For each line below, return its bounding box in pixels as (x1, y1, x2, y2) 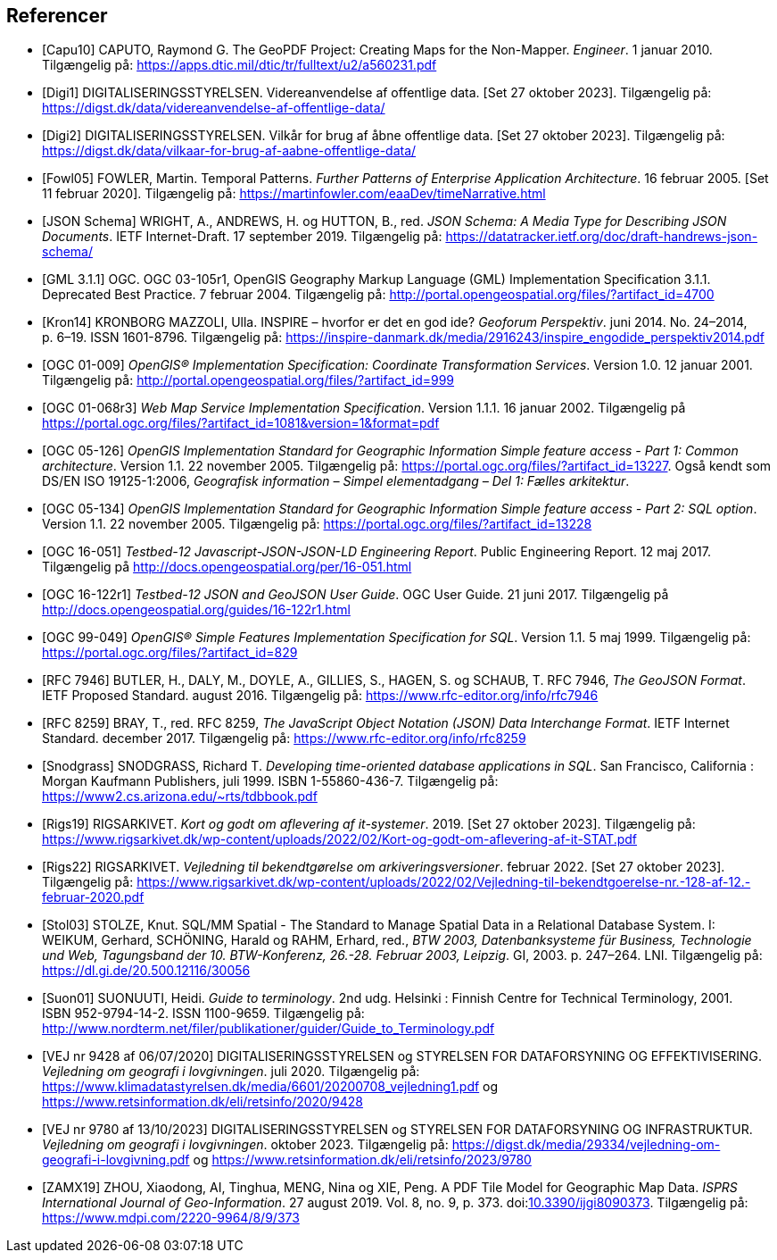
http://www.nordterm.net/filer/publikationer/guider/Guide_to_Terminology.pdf (42, 1021, 495, 1037)
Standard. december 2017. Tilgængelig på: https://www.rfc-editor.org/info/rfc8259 (42, 730, 526, 747)
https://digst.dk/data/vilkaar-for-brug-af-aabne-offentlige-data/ (42, 143, 417, 159)
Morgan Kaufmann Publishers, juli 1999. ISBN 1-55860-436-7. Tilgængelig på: (42, 773, 499, 789)
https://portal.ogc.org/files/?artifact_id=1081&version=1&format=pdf (42, 415, 440, 431)
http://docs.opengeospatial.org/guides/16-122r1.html (42, 602, 351, 618)
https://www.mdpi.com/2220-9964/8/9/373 (42, 1210, 300, 1226)
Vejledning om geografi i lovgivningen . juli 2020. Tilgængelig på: (42, 1064, 420, 1080)
